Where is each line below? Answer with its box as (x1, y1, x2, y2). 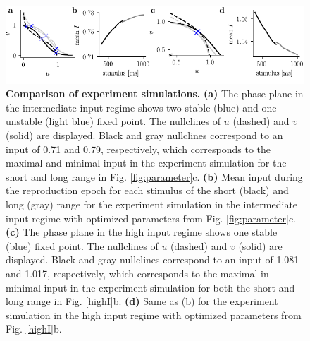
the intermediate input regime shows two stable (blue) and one (6, 100, 277, 114)
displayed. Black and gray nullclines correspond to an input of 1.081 (6, 252, 299, 267)
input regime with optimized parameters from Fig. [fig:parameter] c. (6, 210, 296, 225)
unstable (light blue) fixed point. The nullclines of (6, 114, 221, 128)
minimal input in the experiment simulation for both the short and (6, 280, 295, 294)
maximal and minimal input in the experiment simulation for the (6, 155, 287, 170)
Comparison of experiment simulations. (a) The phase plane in (6, 86, 304, 101)
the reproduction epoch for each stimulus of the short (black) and (6, 183, 289, 198)
